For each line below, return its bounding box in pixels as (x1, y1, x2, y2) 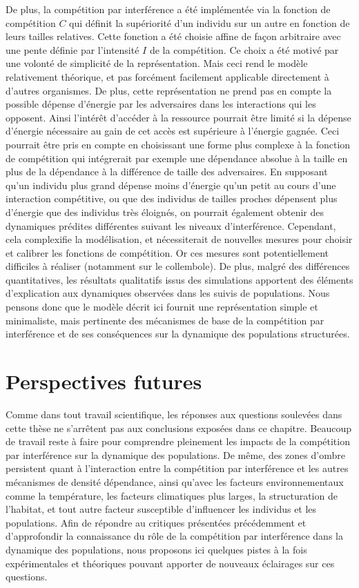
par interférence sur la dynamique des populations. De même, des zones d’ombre (6, 447, 345, 462)
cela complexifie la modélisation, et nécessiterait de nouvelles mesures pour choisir (6, 232, 353, 246)
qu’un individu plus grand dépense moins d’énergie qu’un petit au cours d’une (6, 177, 336, 192)
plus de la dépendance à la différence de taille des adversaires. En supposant (6, 164, 328, 179)
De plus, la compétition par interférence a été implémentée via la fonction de (6, 2, 331, 16)
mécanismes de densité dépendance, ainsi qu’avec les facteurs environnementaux (6, 474, 344, 489)
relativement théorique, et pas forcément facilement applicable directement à (6, 69, 329, 84)
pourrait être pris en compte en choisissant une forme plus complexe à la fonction (6, 137, 351, 151)
